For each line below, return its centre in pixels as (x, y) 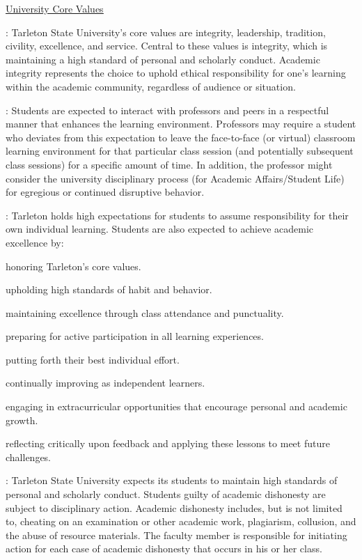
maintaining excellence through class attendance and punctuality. (145, 312)
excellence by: (35, 242)
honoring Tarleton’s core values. (73, 266)
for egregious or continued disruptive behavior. (105, 192)
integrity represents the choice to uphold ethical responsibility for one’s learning (176, 73)
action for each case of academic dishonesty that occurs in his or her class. (164, 549)
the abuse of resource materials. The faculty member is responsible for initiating (176, 535)
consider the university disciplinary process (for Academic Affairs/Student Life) (175, 178)
